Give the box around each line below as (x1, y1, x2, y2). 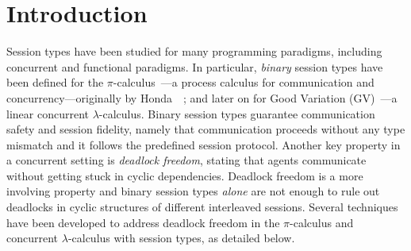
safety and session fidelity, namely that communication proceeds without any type (6, 121, 405, 137)
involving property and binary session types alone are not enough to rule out (6, 183, 380, 199)
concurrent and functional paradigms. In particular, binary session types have (6, 58, 383, 75)
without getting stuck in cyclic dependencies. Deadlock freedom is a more (6, 167, 363, 183)
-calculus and (290, 214, 354, 230)
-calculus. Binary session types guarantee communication (98, 105, 375, 122)
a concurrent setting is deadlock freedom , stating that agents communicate (6, 152, 367, 168)
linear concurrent (6, 105, 89, 122)
